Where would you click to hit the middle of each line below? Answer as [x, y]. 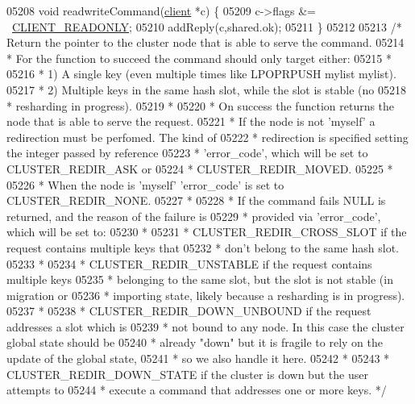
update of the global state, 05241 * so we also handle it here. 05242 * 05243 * [198, 358]
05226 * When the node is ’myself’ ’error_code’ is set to [145, 184]
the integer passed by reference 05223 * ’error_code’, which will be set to [187, 153]
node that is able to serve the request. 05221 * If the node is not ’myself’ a [191, 121]
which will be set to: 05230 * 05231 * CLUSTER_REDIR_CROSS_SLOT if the [207, 232]
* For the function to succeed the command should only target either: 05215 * [199, 58]
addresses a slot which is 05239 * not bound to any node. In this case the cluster [205, 326]
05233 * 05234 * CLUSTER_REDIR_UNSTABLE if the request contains [189, 263]
